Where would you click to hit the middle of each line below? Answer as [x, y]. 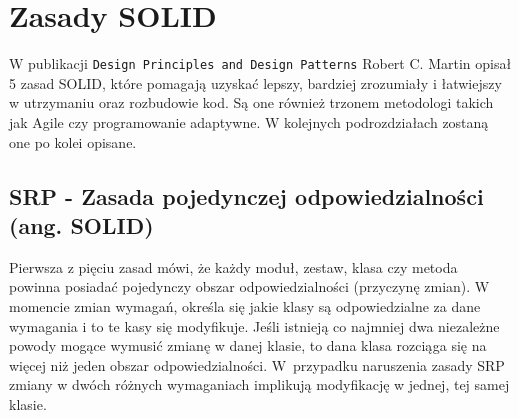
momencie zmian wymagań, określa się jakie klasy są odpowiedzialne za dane [245, 305]
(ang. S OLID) [81, 224]
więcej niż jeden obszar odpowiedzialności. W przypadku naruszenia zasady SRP [257, 364]
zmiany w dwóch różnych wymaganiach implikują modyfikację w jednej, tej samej [259, 384]
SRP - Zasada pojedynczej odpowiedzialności [246, 195]
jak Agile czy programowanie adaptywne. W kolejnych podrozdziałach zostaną [249, 121]
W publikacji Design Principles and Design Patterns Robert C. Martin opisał [260, 63]
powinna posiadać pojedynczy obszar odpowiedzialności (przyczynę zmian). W [249, 286]
